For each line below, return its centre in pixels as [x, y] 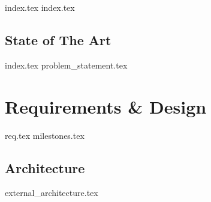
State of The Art [58, 39]
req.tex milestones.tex [45, 135]
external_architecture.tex [52, 193]
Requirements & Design [106, 106]
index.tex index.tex [40, 7]
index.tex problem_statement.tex [66, 65]
